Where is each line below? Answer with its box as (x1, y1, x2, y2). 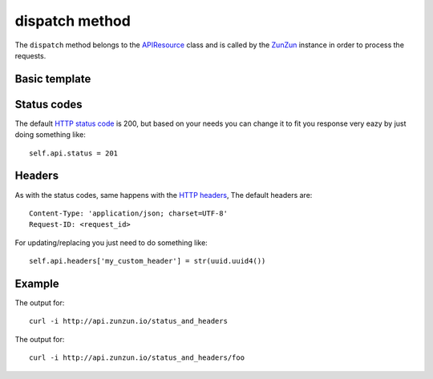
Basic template (14, 72, 91, 86)
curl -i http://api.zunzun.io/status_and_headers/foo (29, 353, 245, 362)
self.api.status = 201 (29, 148, 119, 158)
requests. (14, 50, 47, 60)
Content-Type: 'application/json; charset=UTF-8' (29, 208, 229, 218)
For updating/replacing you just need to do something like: (14, 237, 208, 248)
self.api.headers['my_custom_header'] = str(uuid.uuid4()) (29, 256, 266, 266)
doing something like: (14, 130, 86, 139)
